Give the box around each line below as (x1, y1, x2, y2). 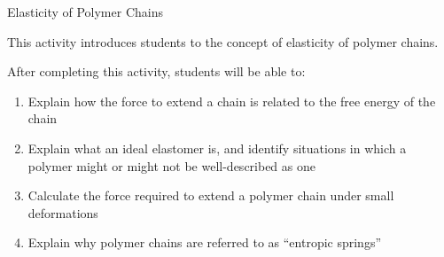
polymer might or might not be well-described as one (27, 156, 315, 175)
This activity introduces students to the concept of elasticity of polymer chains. (7, 32, 439, 51)
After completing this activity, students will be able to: (7, 62, 306, 81)
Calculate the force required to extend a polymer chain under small (27, 186, 394, 205)
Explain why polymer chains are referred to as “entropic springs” (27, 233, 382, 252)
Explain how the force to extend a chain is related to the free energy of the (27, 91, 436, 110)
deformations (27, 203, 98, 222)
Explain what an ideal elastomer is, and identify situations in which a (27, 138, 407, 157)
